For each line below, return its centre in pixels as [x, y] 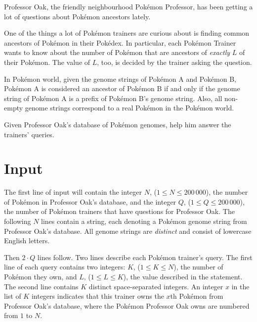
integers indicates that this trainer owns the [98, 296]
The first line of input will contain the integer [73, 192]
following [18, 221]
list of [13, 296]
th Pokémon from [197, 296]
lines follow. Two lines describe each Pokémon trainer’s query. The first [145, 257]
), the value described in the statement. [183, 276]
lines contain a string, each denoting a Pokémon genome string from [144, 221]
